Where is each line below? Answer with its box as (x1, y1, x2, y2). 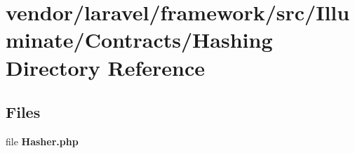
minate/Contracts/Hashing (6, 25, 273, 54)
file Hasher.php (6, 133, 79, 148)
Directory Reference (6, 53, 206, 81)
